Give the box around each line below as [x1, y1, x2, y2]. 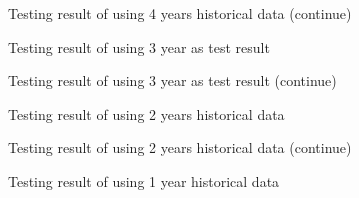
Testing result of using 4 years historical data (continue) [8, 3, 352, 23]
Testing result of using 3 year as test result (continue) [8, 70, 337, 91]
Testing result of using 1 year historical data [8, 170, 280, 191]
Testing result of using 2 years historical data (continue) [8, 137, 352, 158]
